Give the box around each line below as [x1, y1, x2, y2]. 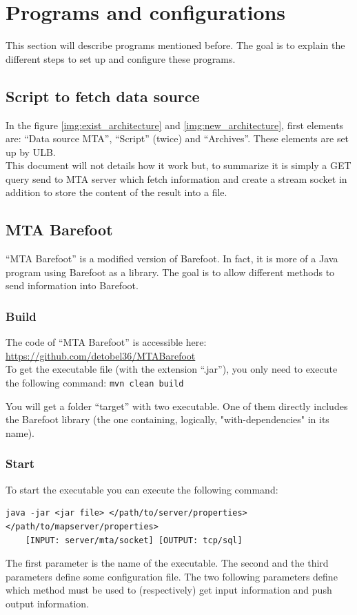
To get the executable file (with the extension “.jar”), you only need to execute [6, 362, 338, 376]
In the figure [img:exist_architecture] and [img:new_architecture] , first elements [6, 117, 344, 132]
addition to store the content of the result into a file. [6, 185, 227, 199]
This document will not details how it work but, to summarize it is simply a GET [6, 158, 351, 173]
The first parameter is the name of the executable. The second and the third [6, 556, 329, 570]
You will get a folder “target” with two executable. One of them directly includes [6, 398, 348, 413]
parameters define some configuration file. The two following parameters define [6, 569, 338, 583]
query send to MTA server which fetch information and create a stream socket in [6, 171, 347, 186]
